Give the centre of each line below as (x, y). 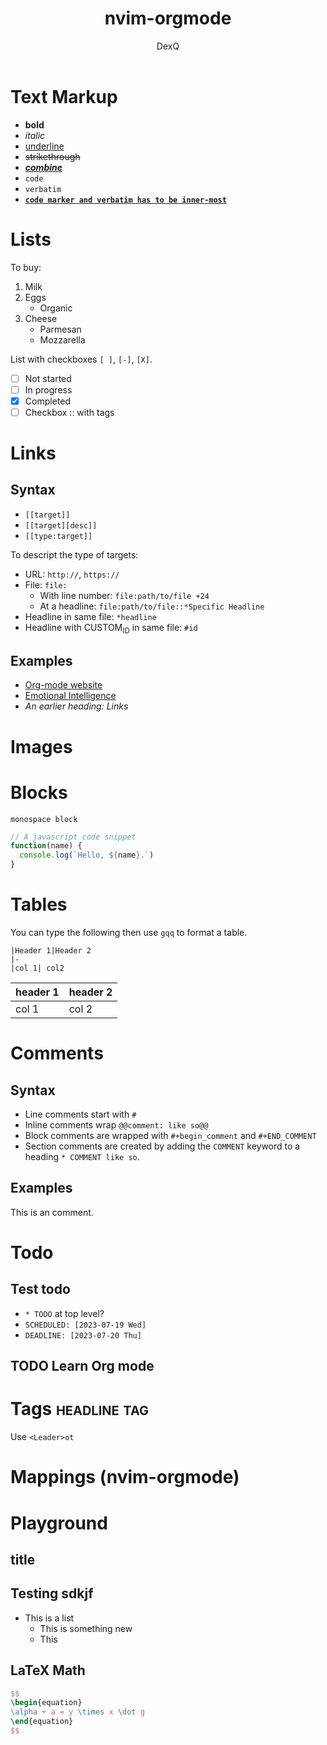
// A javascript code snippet (73, 837)
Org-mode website (63, 685)
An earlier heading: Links (76, 706)
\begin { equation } (46, 1703)
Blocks (39, 792)
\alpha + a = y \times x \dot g (77, 1712)
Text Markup (64, 96)
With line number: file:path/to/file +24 (124, 595)
